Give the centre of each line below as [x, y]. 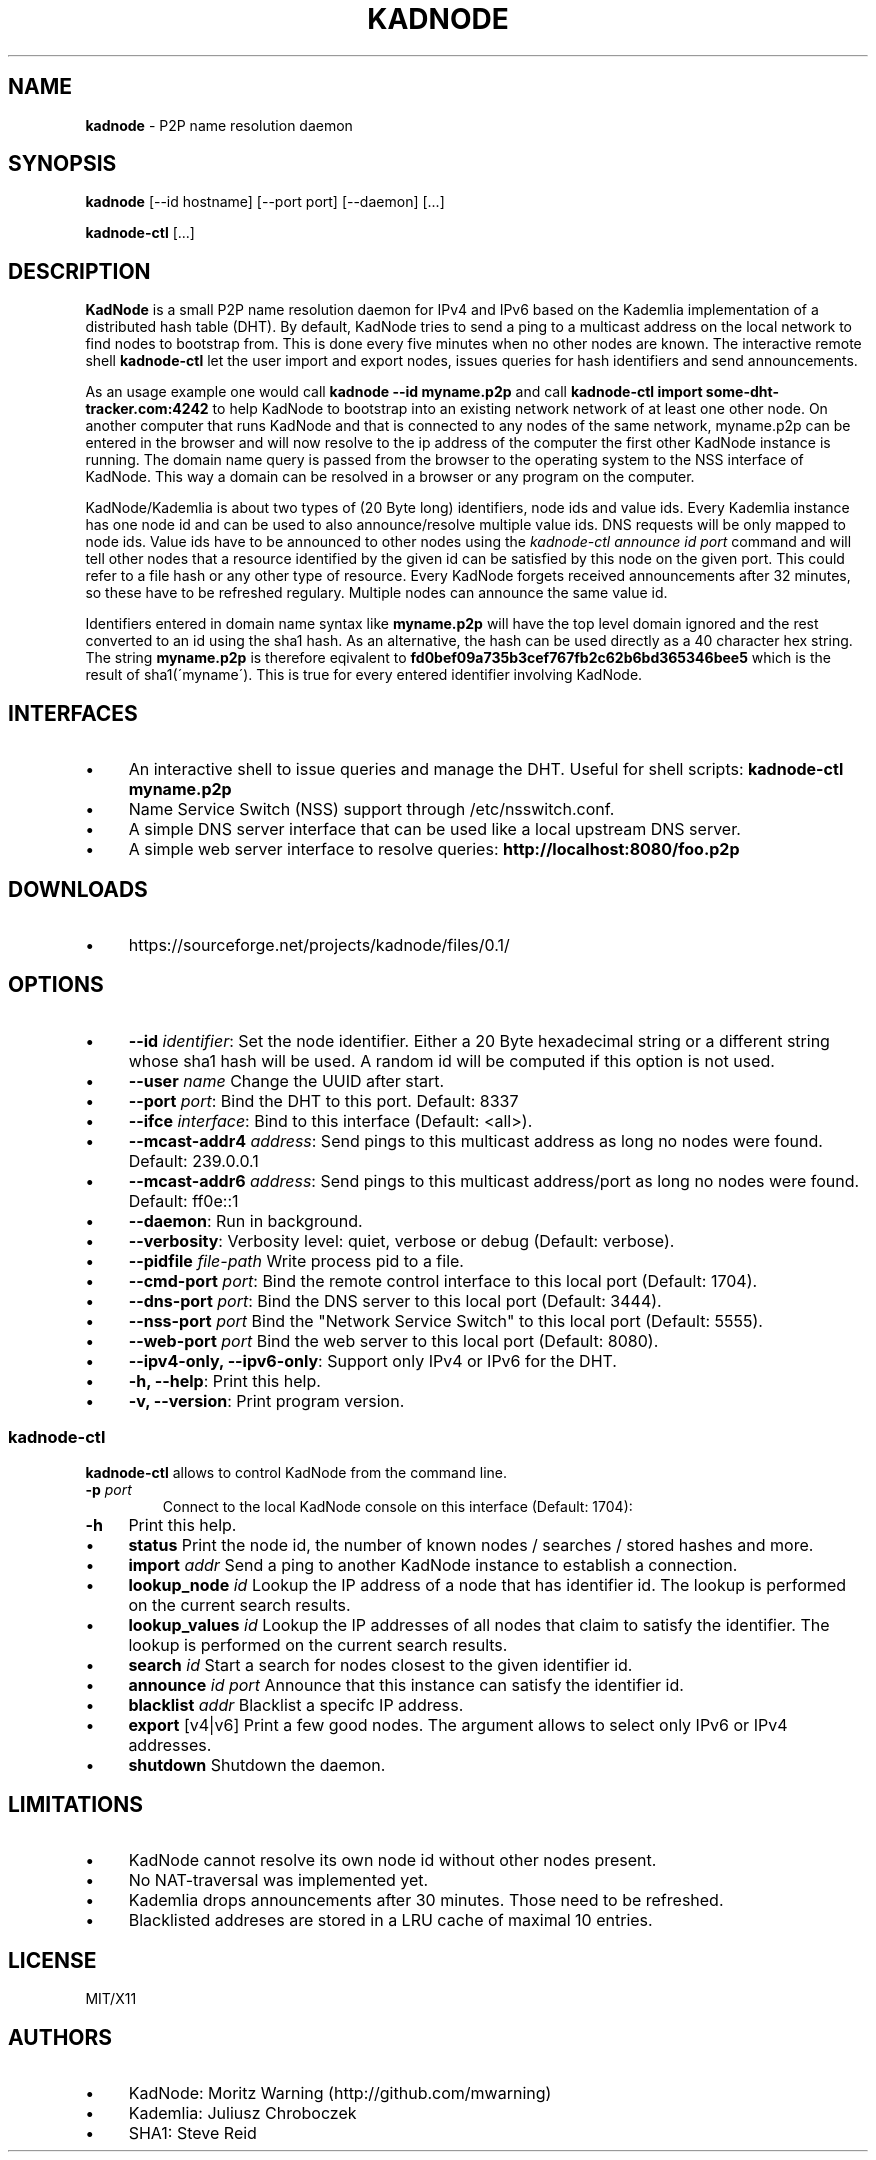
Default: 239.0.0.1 [193, 1160]
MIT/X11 [111, 1999]
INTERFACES [73, 713]
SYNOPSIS [62, 164]
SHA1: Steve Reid [192, 2133]
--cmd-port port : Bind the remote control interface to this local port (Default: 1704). [443, 1280]
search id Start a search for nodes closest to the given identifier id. [380, 1664]
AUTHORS [60, 2037]
